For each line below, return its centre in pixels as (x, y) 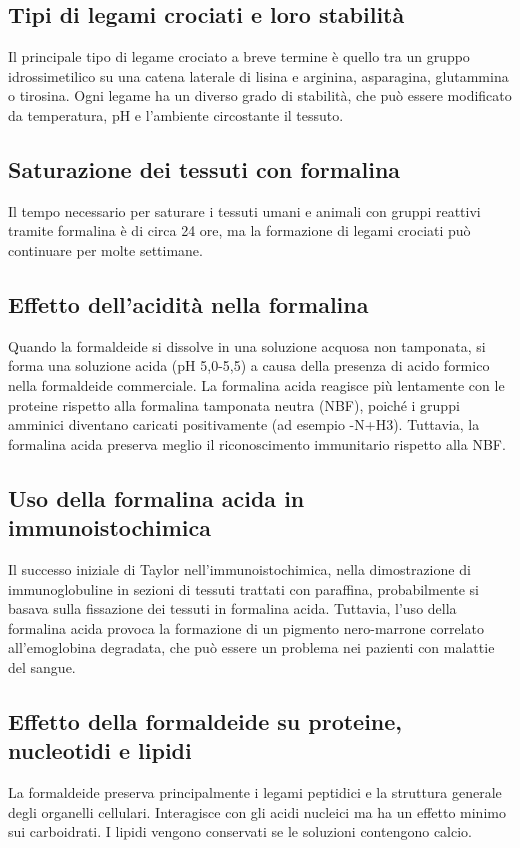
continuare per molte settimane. (105, 249)
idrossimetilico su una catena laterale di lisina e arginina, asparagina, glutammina (258, 75)
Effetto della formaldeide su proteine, (205, 720)
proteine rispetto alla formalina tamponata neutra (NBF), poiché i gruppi (234, 404)
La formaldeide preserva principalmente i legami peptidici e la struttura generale (255, 792)
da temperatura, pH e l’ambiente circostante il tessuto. (176, 114)
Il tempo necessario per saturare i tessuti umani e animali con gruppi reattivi (244, 210)
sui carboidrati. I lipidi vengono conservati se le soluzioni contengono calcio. (240, 831)
